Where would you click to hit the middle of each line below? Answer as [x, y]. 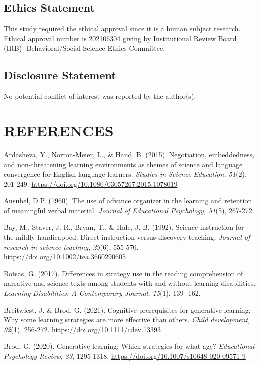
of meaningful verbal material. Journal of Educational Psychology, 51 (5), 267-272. [129, 210]
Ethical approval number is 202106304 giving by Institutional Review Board [120, 38]
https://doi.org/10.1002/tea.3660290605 [65, 257]
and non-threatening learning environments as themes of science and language [123, 164]
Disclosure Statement [60, 75]
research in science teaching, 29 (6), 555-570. [71, 247]
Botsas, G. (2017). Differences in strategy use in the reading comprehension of [124, 273]
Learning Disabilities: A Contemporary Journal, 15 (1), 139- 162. [102, 293]
